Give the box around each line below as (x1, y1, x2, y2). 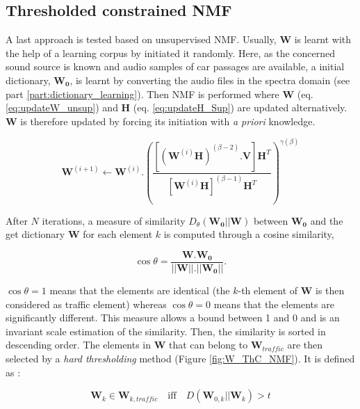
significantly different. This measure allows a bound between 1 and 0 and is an (6, 310, 340, 325)
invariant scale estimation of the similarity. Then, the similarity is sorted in (6, 323, 326, 338)
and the (310, 213, 343, 227)
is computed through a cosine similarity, (163, 227, 334, 241)
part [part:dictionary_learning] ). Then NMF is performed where (6, 86, 279, 101)
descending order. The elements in (6, 337, 152, 352)
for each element (83, 227, 153, 241)
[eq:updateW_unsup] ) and (6, 100, 118, 115)
